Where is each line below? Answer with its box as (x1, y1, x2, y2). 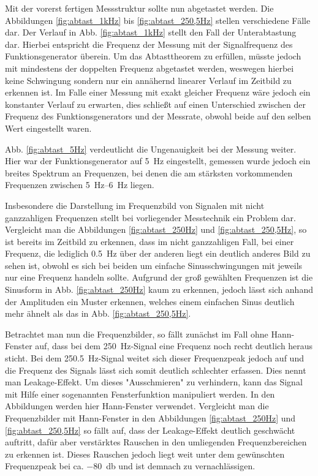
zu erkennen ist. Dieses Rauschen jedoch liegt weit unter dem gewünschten (5, 447, 285, 460)
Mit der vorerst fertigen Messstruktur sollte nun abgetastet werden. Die (5, 2, 274, 14)
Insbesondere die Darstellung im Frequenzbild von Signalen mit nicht (5, 198, 265, 211)
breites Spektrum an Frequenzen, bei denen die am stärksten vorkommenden (5, 166, 293, 179)
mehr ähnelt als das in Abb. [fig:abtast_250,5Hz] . (5, 307, 191, 320)
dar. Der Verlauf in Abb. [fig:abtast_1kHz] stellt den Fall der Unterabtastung (5, 26, 297, 39)
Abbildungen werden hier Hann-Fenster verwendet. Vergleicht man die (5, 399, 269, 412)
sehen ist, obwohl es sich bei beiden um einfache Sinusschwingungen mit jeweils (5, 259, 303, 271)
